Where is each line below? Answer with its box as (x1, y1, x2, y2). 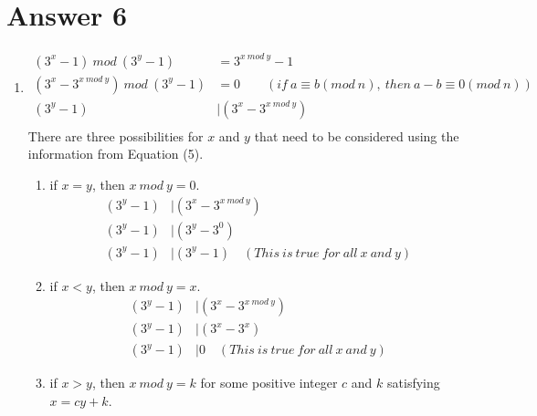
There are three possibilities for (27, 126, 204, 145)
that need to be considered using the (254, 126, 459, 145)
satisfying (387, 373, 440, 392)
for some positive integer (200, 373, 338, 392)
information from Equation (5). (27, 144, 204, 163)
